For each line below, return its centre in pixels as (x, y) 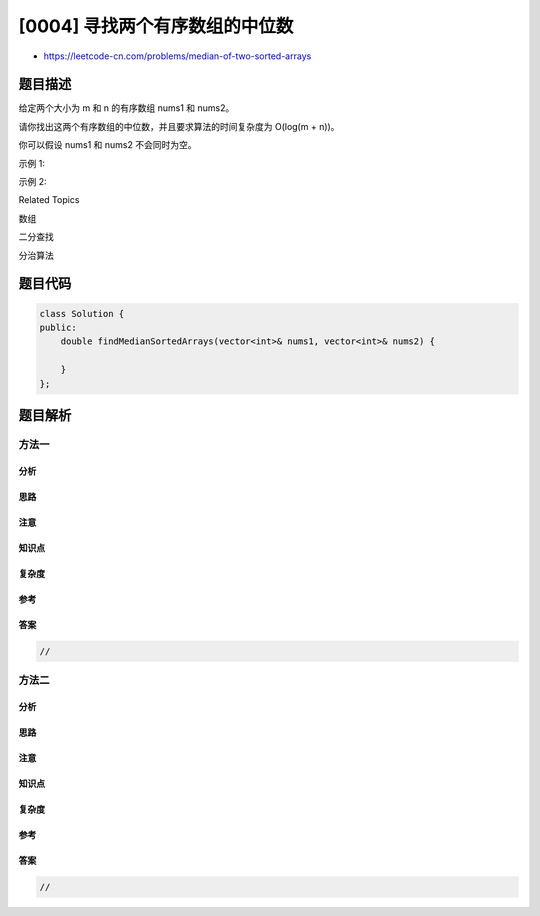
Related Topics (49, 200)
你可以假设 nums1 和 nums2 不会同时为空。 (107, 145)
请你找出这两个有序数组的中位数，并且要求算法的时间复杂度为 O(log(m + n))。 (179, 126)
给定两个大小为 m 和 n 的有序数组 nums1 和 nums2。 (126, 108)
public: (58, 327)
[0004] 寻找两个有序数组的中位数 (156, 26)
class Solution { (82, 313)
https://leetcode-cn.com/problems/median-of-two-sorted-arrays (177, 56)
